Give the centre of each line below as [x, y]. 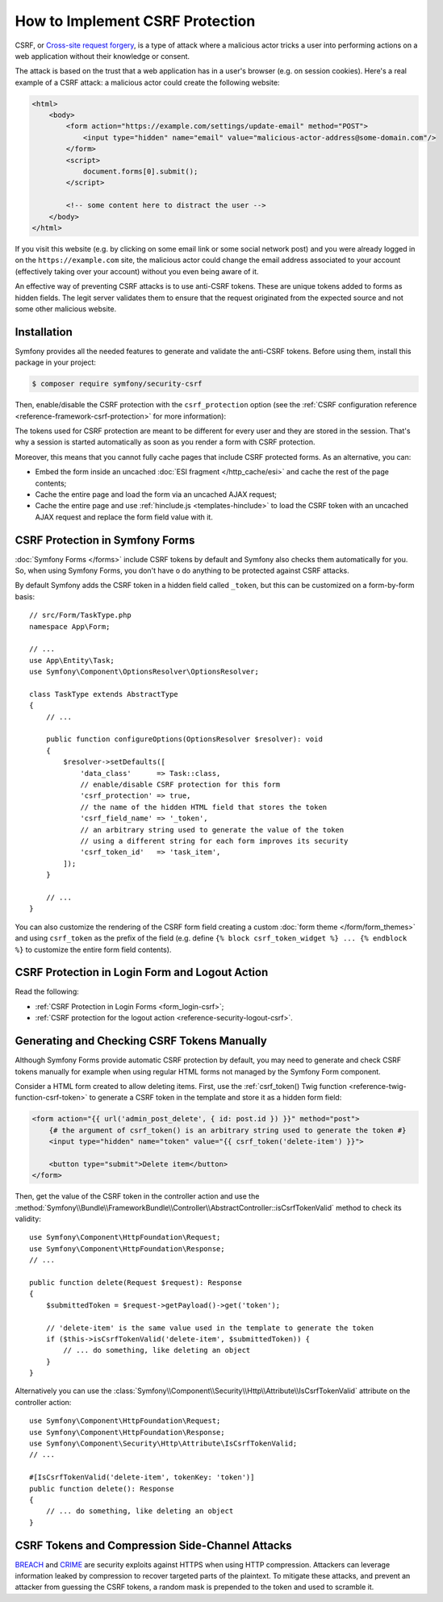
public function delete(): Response [102, 1489]
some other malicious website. [66, 309]
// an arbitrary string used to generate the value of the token [212, 830]
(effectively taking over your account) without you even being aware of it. [137, 271]
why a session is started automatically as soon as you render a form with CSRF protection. [165, 442]
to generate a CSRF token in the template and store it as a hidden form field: [215, 1098]
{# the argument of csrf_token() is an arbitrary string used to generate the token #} [228, 1130]
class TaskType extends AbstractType [104, 694]
